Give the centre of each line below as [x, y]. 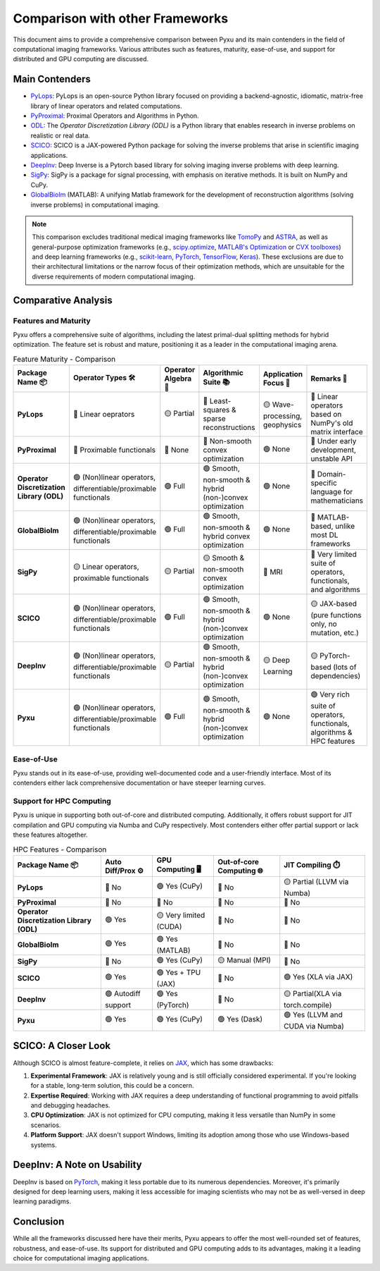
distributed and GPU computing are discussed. [81, 59]
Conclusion [39, 1222]
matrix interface [337, 432]
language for [332, 491]
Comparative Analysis [63, 300]
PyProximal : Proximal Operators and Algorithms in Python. [115, 116]
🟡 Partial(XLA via [313, 994]
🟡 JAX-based [334, 604]
